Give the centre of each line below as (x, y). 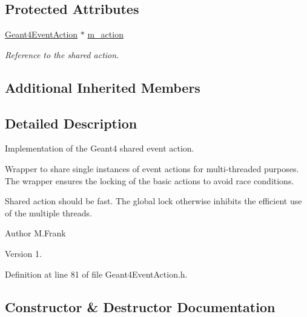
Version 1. (23, 253)
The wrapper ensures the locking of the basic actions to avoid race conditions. (150, 180)
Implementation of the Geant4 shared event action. (100, 148)
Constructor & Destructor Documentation (140, 306)
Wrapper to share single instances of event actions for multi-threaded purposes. (152, 168)
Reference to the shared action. (62, 54)
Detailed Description (71, 123)
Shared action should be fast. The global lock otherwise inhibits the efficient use (153, 201)
